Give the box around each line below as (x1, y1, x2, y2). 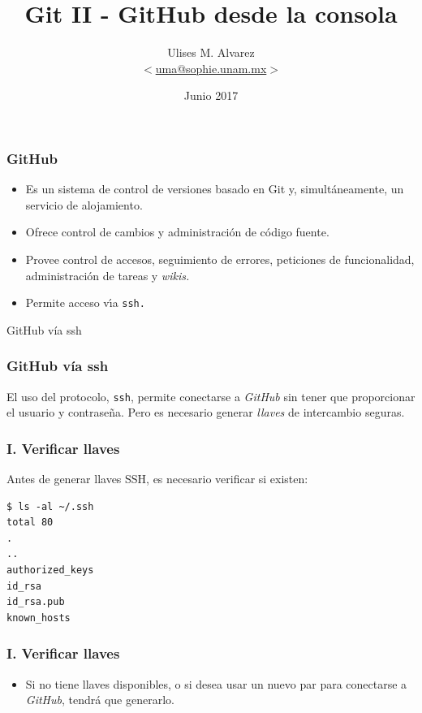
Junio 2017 (183, 87, 239, 104)
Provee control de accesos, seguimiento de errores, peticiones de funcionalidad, (25, 250, 415, 267)
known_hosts (6, 611, 71, 624)
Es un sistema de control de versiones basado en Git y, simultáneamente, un (25, 180, 404, 197)
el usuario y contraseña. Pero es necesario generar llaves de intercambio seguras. (6, 404, 405, 421)
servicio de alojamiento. (25, 196, 143, 213)
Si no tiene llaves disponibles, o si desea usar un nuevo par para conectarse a (25, 675, 407, 692)
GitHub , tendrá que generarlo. (25, 691, 174, 708)
